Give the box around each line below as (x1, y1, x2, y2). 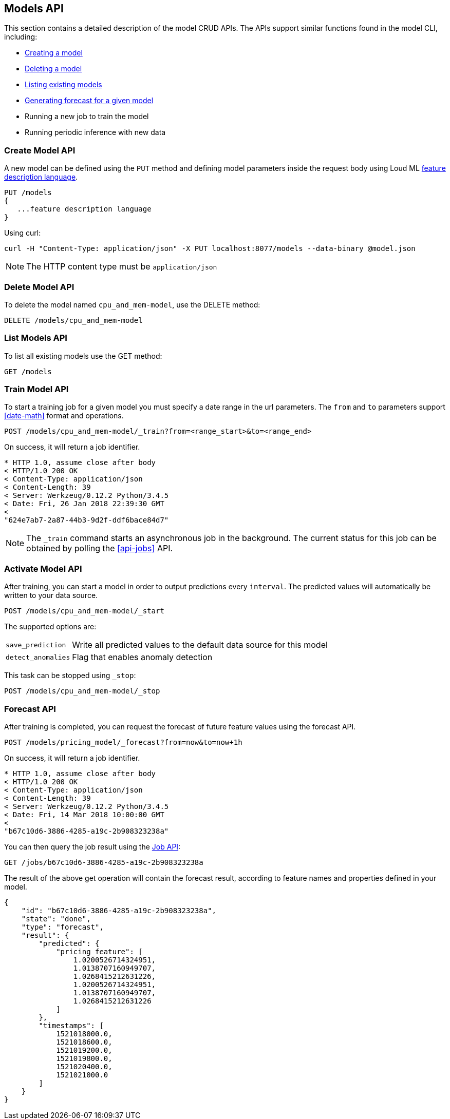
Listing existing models (25, 80, 102, 89)
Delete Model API (4, 281, 74, 292)
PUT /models (4, 188, 52, 197)
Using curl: (4, 228, 41, 238)
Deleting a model (25, 64, 82, 73)
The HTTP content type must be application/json (26, 261, 217, 272)
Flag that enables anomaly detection (72, 652, 213, 663)
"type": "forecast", (21, 922, 104, 931)
